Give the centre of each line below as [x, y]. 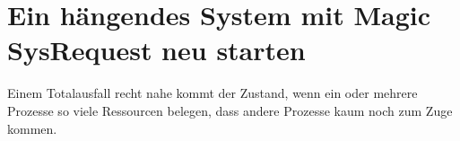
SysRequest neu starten [156, 50]
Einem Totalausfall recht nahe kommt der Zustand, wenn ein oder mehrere [213, 93]
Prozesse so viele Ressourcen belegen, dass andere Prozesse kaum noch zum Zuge [230, 110]
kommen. [32, 128]
